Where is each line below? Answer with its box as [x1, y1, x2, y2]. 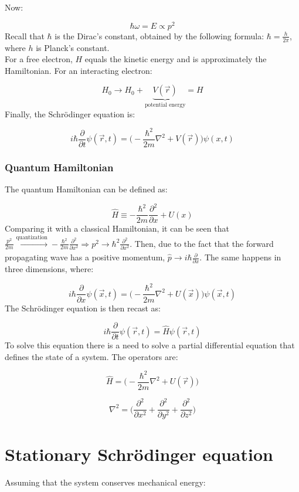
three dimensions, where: [5, 263, 94, 275]
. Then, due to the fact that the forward [130, 237, 274, 249]
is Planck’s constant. [36, 41, 110, 53]
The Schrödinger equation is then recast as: [5, 301, 161, 314]
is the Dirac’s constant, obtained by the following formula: [55, 29, 264, 42]
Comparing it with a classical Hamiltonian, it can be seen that [5, 222, 229, 235]
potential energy [144, 102, 186, 108]
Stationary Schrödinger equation [5, 442, 273, 466]
